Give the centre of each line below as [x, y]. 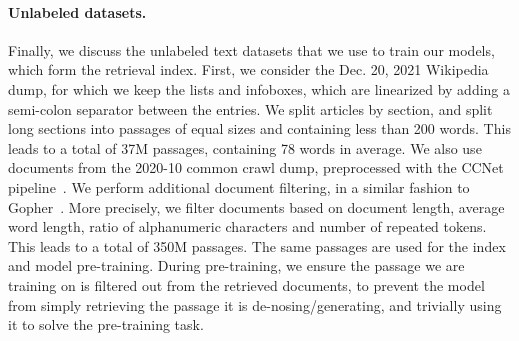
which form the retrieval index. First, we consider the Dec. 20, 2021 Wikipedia [248, 69]
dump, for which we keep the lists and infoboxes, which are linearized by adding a [259, 88]
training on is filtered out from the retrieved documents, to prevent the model [246, 284]
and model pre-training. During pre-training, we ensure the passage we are [236, 265]
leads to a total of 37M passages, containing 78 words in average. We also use [245, 147]
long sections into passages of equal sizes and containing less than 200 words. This [259, 128]
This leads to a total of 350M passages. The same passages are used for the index [257, 245]
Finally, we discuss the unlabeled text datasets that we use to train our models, [251, 49]
